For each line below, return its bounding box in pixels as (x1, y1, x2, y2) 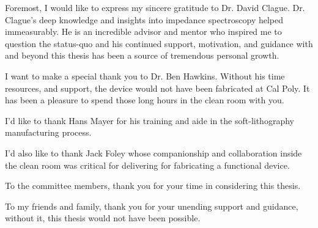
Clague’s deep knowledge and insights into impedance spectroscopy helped (5, 13, 284, 26)
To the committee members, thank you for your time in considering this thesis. (5, 179, 301, 192)
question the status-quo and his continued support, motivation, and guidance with (5, 37, 313, 50)
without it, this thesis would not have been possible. (5, 211, 201, 224)
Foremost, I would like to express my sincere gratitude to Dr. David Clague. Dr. (5, 1, 305, 13)
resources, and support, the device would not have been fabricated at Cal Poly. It (5, 81, 310, 94)
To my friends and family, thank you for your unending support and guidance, (5, 199, 298, 212)
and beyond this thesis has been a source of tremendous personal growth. (5, 49, 279, 62)
